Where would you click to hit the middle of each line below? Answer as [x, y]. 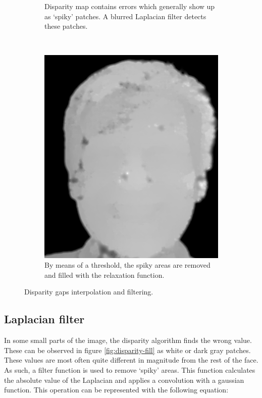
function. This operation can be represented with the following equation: [116, 390]
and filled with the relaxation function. [104, 275]
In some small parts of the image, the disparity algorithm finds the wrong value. [128, 340]
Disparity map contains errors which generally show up [130, 6]
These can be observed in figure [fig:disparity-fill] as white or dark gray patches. [127, 350]
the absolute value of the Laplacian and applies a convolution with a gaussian [124, 380]
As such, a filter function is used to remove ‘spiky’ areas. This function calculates [130, 369]
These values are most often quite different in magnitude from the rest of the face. [131, 360]
